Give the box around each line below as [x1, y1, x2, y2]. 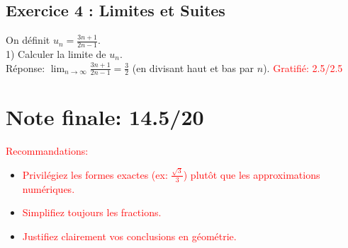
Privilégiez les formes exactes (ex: [22, 167, 168, 182]
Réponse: [6, 60, 45, 75]
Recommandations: [6, 143, 89, 158]
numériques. [22, 181, 75, 196]
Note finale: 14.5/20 [6, 102, 204, 131]
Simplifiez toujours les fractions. [22, 205, 162, 220]
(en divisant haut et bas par [132, 60, 254, 75]
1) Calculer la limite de [6, 47, 106, 61]
